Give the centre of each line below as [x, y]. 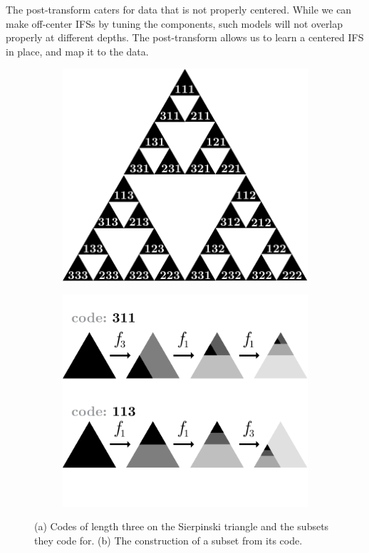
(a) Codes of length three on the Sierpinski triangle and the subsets [182, 526]
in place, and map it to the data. [77, 51]
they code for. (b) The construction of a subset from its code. [168, 541]
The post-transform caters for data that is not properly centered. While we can [179, 9]
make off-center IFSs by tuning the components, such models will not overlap [175, 23]
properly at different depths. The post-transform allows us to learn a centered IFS [185, 37]
